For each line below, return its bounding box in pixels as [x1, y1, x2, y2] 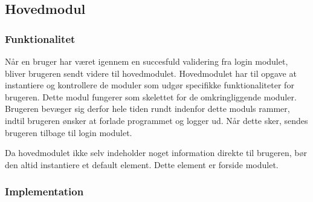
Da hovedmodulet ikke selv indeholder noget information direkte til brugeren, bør [5, 146, 307, 159]
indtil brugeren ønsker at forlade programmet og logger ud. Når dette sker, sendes [5, 114, 308, 126]
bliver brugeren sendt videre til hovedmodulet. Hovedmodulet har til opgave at [5, 67, 297, 79]
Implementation [5, 184, 84, 199]
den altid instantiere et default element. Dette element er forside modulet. [5, 158, 279, 171]
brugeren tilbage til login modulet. [5, 126, 132, 138]
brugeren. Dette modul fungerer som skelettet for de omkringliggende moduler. [5, 90, 297, 103]
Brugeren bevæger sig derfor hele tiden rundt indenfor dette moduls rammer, [5, 102, 290, 115]
